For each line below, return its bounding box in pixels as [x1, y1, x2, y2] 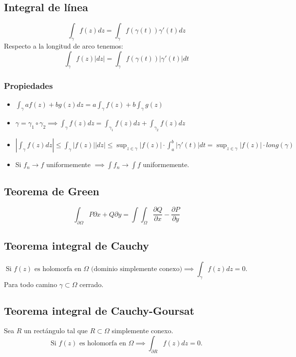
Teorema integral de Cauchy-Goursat [4, 303, 195, 318]
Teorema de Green [4, 183, 99, 198]
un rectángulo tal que [23, 325, 88, 336]
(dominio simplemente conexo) [91, 265, 183, 272]
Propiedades [4, 80, 53, 92]
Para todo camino [4, 279, 57, 289]
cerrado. [79, 279, 104, 289]
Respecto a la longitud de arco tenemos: [4, 41, 123, 51]
